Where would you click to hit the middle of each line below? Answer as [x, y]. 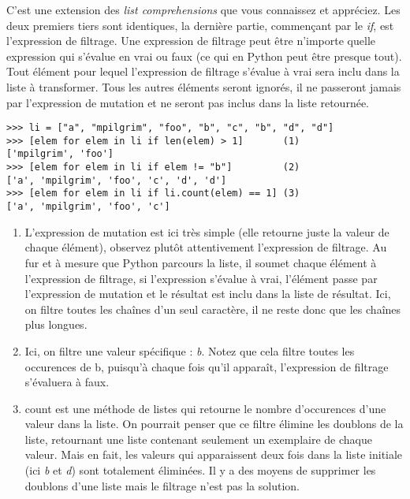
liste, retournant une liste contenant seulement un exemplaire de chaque [198, 439]
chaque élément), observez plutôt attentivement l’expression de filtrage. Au [206, 247]
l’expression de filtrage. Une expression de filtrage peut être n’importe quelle [191, 41]
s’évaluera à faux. [67, 382]
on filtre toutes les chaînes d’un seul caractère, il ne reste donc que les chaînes [213, 309]
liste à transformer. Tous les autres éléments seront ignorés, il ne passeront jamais [204, 86]
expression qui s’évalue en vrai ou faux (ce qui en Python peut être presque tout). [204, 56]
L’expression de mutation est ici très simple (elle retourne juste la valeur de [207, 231]
